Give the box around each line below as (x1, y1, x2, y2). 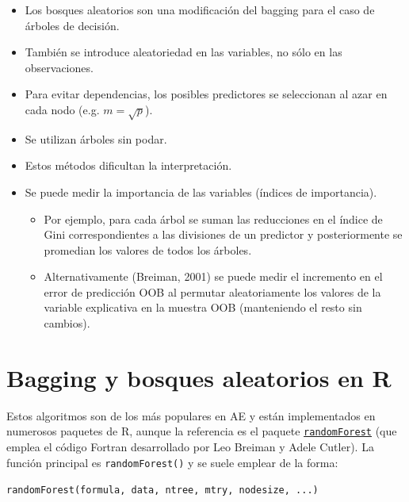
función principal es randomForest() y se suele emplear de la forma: (6, 454, 338, 470)
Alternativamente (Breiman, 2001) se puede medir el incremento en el (44, 268, 383, 285)
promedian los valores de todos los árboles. (44, 241, 252, 258)
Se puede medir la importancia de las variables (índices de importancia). (25, 183, 377, 200)
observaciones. (25, 59, 94, 75)
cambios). (44, 315, 90, 331)
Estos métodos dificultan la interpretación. (25, 157, 232, 174)
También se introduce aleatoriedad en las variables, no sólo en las (25, 44, 342, 60)
